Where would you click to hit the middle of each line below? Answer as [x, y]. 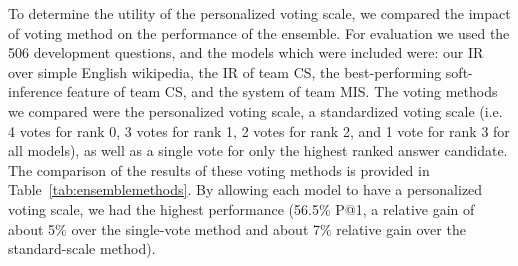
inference [35, 91]
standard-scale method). [82, 248]
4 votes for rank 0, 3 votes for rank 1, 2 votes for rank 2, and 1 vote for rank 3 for [259, 130]
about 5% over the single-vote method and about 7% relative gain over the [237, 228]
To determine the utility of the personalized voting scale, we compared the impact [259, 13]
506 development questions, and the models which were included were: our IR [246, 52]
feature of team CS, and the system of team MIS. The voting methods [282, 91]
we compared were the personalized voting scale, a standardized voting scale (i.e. [255, 110]
